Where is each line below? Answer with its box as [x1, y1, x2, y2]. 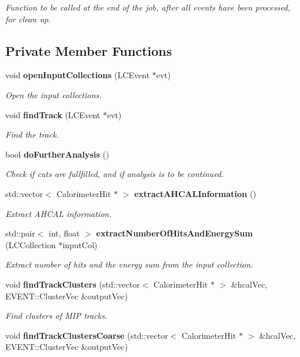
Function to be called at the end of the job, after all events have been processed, [5, 1, 291, 13]
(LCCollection [5, 238, 56, 251]
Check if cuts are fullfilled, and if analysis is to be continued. [5, 168, 224, 180]
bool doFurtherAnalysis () [5, 148, 109, 160]
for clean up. [5, 12, 51, 25]
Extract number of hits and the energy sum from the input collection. [5, 258, 254, 271]
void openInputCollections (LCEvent [5, 69, 150, 81]
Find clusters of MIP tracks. [5, 309, 108, 322]
